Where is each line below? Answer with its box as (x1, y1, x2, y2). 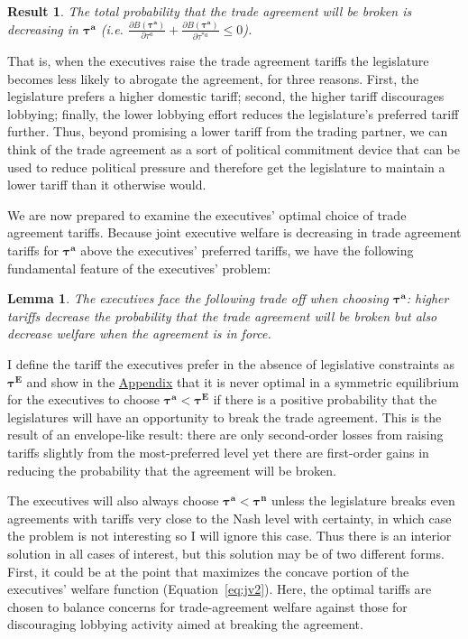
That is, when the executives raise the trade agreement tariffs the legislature (7, 51, 429, 70)
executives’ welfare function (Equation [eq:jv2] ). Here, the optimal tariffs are (7, 579, 432, 598)
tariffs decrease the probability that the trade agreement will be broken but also (7, 306, 437, 325)
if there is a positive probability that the (213, 390, 437, 409)
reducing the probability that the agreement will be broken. (7, 460, 336, 479)
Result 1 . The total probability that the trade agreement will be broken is (7, 2, 412, 20)
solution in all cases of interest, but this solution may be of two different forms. (7, 543, 445, 562)
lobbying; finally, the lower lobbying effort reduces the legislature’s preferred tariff (7, 104, 459, 123)
